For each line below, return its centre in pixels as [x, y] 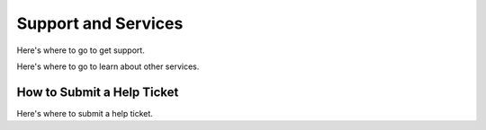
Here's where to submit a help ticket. [85, 113]
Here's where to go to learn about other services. [108, 66]
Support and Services [100, 23]
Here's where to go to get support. [81, 50]
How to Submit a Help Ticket [98, 92]
